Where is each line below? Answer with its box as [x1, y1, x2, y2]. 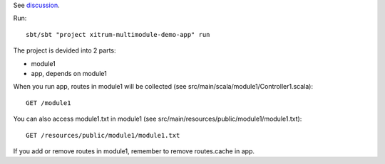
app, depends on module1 [31, 69, 107, 77]
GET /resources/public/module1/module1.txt [26, 131, 180, 139]
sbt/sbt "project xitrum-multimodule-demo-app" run [26, 31, 210, 38]
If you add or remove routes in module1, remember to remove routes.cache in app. [13, 146, 255, 155]
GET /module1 [26, 99, 71, 106]
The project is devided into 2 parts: [13, 46, 117, 55]
